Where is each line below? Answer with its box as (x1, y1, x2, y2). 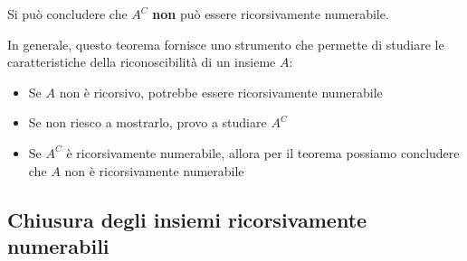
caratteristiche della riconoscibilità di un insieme (7, 52, 276, 71)
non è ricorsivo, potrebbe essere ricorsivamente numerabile (59, 82, 383, 101)
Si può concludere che (7, 5, 128, 23)
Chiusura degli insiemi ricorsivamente (7, 205, 367, 233)
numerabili (7, 231, 110, 259)
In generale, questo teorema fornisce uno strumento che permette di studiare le (7, 34, 444, 53)
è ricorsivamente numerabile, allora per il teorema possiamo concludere (66, 143, 460, 162)
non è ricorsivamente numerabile (64, 161, 244, 180)
